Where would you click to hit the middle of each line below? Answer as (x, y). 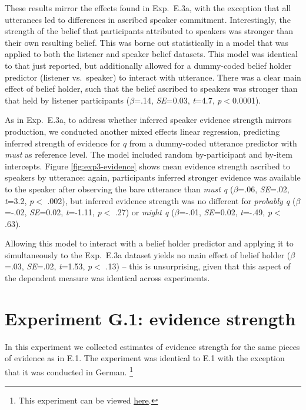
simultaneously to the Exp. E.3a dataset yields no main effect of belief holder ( (148, 254)
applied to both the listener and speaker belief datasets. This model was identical (151, 54)
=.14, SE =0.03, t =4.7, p (178, 100)
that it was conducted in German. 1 (69, 371)
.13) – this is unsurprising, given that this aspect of (198, 266)
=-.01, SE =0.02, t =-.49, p (226, 212)
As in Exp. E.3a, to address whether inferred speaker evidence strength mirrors (148, 120)
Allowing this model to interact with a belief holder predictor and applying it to (149, 243)
